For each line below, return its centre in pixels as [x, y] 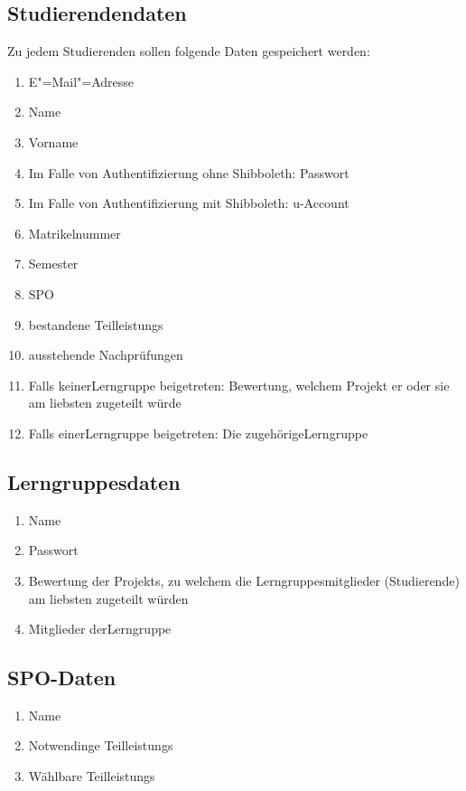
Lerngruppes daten [94, 481]
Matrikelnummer [75, 233]
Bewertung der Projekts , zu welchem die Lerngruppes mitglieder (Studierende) [244, 580]
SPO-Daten [62, 678]
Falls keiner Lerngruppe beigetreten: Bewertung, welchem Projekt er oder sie [239, 385]
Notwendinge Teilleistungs [101, 745]
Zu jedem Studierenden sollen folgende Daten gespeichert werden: [189, 51]
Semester [53, 264]
